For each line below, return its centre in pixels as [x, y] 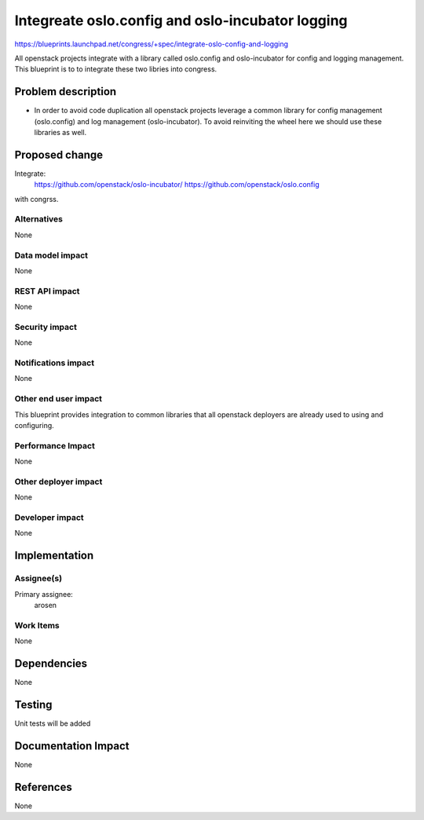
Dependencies [51, 663]
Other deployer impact [58, 481]
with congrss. [37, 199]
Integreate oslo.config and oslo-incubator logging [181, 20]
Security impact [46, 327]
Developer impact [49, 517]
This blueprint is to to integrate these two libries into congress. [116, 69]
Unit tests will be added [53, 723]
